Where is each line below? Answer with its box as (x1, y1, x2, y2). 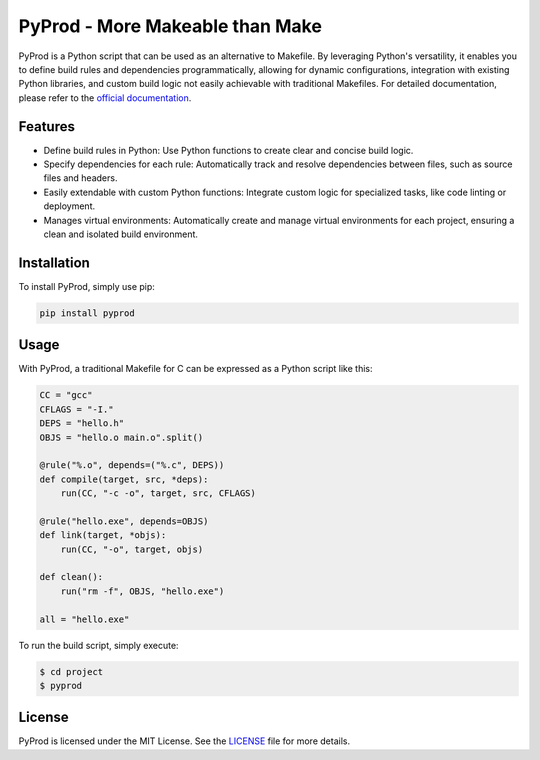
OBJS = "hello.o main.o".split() (39, 431, 204, 443)
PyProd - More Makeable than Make (18, 15, 322, 37)
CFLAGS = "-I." (39, 403, 114, 415)
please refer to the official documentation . (18, 91, 192, 104)
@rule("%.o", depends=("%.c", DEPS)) (39, 460, 225, 471)
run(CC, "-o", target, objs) (60, 543, 204, 555)
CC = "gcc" (39, 390, 93, 401)
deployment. (43, 200, 95, 212)
